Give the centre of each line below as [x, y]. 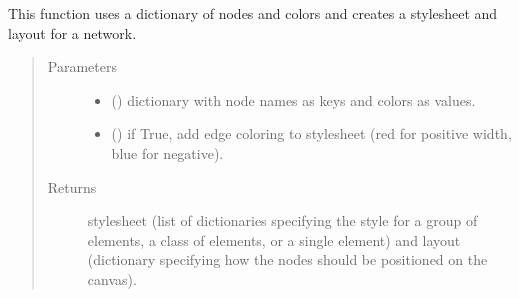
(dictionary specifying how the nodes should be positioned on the [287, 259]
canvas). [112, 278]
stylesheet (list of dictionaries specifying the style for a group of [282, 220]
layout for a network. [72, 32]
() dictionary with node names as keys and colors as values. [293, 99]
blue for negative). [167, 152]
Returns [72, 186]
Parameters [82, 66]
